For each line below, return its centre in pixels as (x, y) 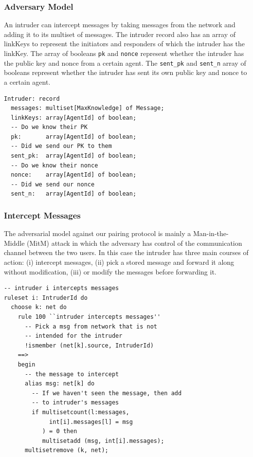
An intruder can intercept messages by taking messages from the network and (120, 25)
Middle (14, 243)
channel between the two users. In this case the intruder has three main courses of (126, 252)
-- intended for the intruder (73, 336)
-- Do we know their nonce (54, 165)
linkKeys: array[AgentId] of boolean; (74, 118)
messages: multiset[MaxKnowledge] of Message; (88, 108)
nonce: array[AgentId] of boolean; (74, 175)
